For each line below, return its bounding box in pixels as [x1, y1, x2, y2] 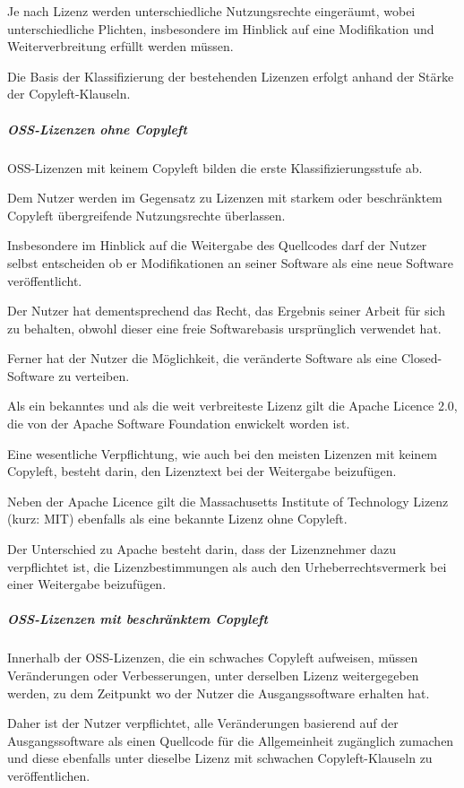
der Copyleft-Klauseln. [7, 84, 131, 103]
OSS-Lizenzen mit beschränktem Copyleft [7, 610, 268, 628]
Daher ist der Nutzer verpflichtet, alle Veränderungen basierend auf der [7, 714, 399, 732]
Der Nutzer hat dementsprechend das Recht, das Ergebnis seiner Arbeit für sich [7, 301, 445, 320]
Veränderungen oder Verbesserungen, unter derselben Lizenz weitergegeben [7, 665, 419, 684]
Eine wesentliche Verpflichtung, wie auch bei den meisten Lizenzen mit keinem [7, 444, 438, 463]
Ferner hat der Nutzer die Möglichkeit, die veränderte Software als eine [7, 349, 398, 368]
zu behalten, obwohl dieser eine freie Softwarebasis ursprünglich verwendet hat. [7, 318, 442, 337]
